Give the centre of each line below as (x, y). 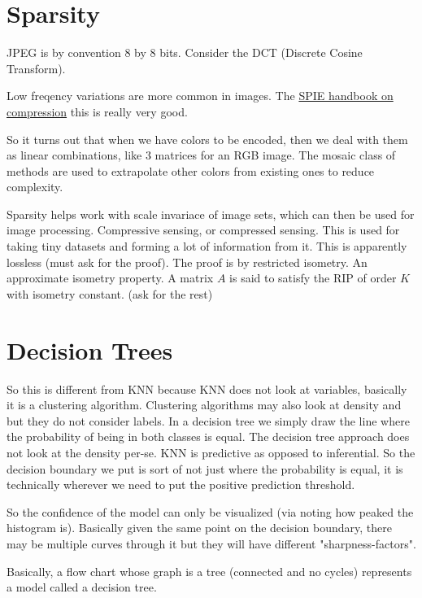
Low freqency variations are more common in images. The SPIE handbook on (200, 96)
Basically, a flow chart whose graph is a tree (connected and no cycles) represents (209, 571)
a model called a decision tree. (82, 587)
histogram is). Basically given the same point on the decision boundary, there (199, 528)
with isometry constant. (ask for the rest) (110, 293)
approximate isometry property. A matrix (110, 278)
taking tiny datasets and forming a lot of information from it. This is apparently (207, 246)
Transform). (36, 68)
